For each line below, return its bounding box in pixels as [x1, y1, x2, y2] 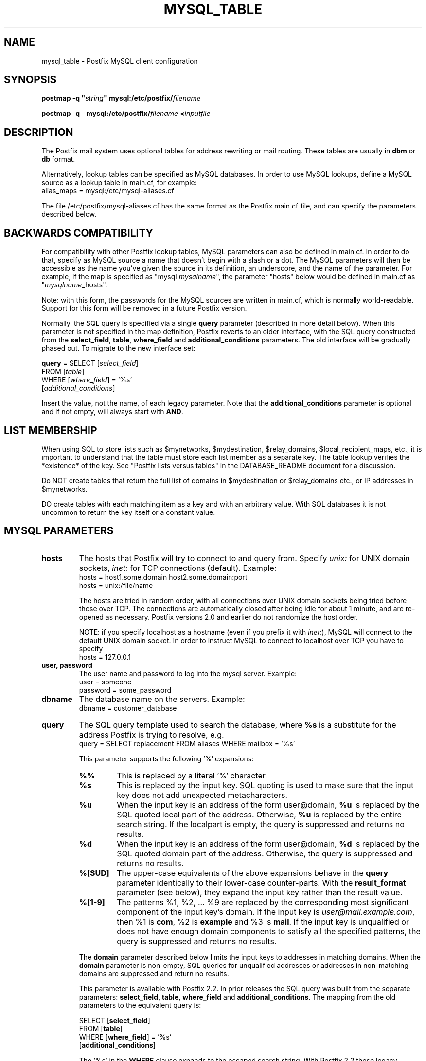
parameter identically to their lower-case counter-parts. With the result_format [117, 877, 406, 888]
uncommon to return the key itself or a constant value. [41, 508, 215, 516]
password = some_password [79, 685, 172, 694]
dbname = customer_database [79, 703, 177, 712]
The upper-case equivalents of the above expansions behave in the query [117, 868, 389, 878]
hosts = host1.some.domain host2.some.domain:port [79, 572, 248, 581]
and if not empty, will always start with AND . [41, 407, 183, 416]
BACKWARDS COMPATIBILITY [4, 227, 153, 239]
